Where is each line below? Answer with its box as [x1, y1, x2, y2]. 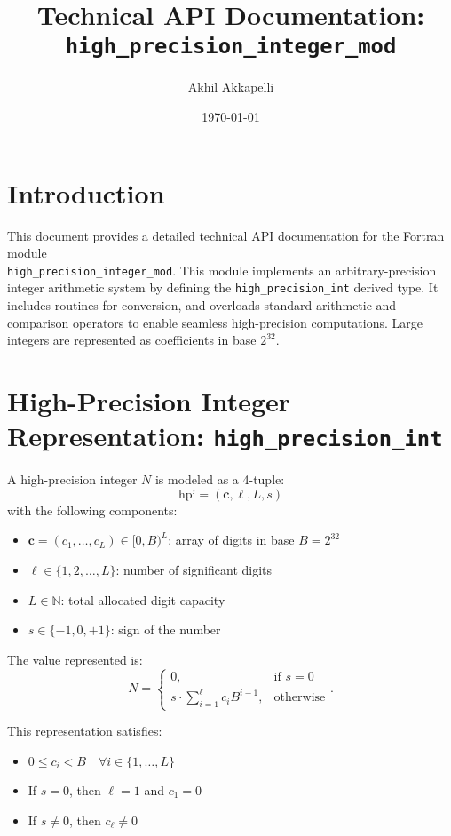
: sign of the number [110, 620, 221, 639]
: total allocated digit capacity [60, 590, 225, 609]
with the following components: [7, 500, 178, 519]
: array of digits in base [168, 530, 295, 549]
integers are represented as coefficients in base [7, 330, 257, 349]
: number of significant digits [115, 561, 273, 579]
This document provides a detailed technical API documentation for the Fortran [7, 226, 445, 244]
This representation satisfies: [7, 721, 162, 740]
